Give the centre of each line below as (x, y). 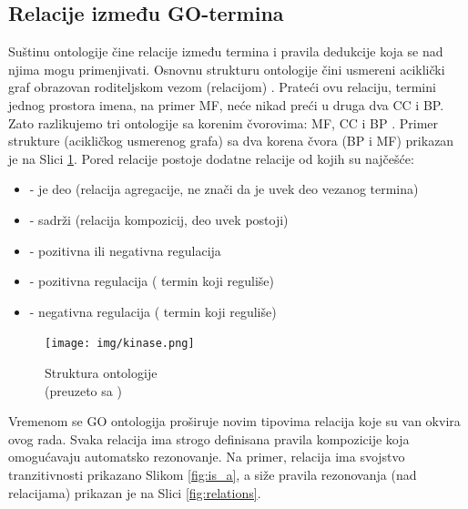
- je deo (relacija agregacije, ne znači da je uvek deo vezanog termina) (224, 189)
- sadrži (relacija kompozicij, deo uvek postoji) (159, 219)
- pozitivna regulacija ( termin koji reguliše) (152, 281)
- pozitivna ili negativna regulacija (125, 250)
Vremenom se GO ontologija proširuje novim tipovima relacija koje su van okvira (234, 421)
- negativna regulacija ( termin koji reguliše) (153, 311)
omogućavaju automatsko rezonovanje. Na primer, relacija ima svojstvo (207, 457)
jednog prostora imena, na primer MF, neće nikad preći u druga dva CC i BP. (226, 104)
